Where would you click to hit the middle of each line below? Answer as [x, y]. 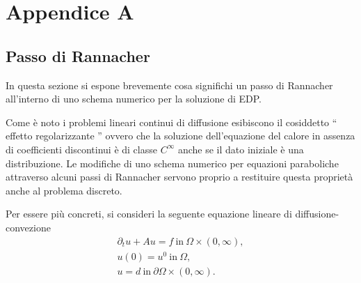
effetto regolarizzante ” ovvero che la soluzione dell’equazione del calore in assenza [180, 136]
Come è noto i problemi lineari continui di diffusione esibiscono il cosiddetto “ [171, 122]
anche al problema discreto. [64, 190]
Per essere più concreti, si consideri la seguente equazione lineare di [149, 214]
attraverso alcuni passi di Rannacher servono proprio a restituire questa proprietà [179, 177]
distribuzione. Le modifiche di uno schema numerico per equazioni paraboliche [172, 163]
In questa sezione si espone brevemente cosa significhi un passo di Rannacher [169, 85]
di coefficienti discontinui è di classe [81, 149]
